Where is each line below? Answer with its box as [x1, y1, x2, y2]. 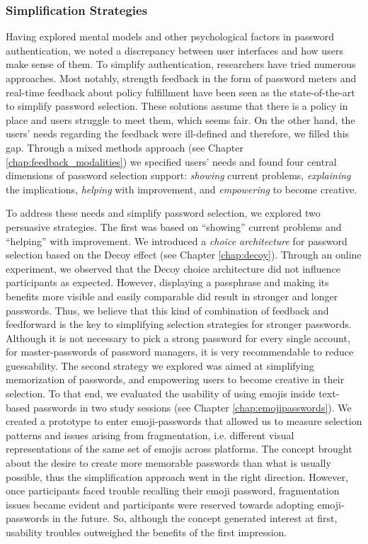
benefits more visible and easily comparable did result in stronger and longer [6, 288, 338, 303]
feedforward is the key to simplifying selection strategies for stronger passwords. [6, 317, 352, 331]
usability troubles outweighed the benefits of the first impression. [6, 525, 287, 539]
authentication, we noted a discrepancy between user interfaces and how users [6, 42, 343, 57]
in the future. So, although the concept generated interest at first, [52, 511, 338, 526]
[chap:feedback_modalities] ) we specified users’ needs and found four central [6, 154, 337, 169]
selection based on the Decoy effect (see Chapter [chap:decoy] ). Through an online [6, 247, 362, 262]
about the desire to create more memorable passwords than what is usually [6, 455, 331, 470]
